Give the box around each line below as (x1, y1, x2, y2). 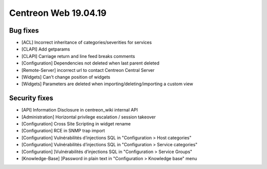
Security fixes (9, 94, 54, 103)
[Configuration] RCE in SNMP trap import (21, 128, 105, 134)
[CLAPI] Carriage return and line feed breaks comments (21, 53, 135, 59)
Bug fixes (9, 26, 39, 35)
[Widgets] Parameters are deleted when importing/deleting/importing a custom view (21, 81, 193, 87)
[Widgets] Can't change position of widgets (21, 74, 111, 80)
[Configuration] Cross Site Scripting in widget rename (21, 121, 131, 127)
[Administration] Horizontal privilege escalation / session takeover (21, 114, 156, 120)
